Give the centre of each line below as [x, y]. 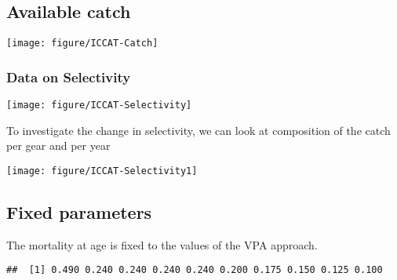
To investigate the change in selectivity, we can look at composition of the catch [198, 130]
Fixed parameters [79, 211]
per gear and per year [58, 145]
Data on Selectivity [69, 76]
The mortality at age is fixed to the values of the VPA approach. [162, 244]
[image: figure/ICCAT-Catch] [82, 44]
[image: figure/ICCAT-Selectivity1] [102, 171]
